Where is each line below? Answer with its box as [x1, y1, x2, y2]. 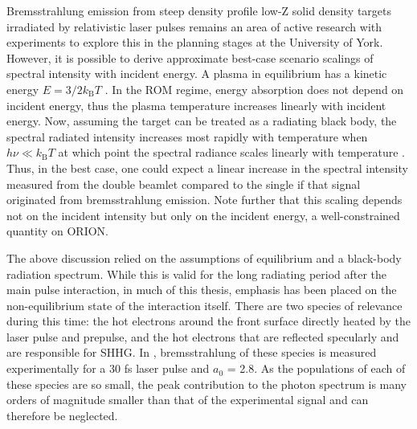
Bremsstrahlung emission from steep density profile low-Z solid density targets [6, 2, 391, 18]
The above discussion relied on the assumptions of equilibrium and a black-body [6, 249, 402, 266]
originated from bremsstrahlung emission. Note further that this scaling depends [6, 191, 403, 208]
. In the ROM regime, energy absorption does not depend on [104, 80, 404, 97]
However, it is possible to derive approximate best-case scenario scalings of [6, 49, 374, 66]
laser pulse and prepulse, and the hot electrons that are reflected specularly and [6, 328, 399, 345]
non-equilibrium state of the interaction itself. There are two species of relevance [6, 296, 403, 313]
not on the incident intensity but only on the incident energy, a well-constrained [6, 206, 400, 223]
